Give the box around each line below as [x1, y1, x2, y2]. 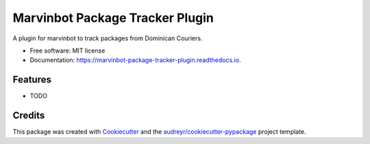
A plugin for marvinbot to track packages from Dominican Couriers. [12, 34, 203, 42]
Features [12, 74, 51, 85]
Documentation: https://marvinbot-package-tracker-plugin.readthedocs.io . [29, 56, 241, 64]
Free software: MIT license [29, 46, 106, 55]
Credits [12, 110, 45, 121]
